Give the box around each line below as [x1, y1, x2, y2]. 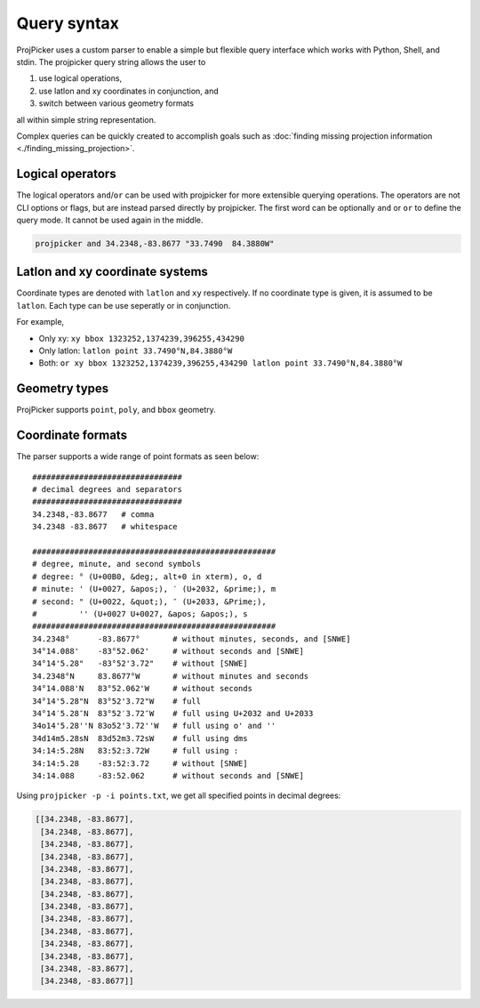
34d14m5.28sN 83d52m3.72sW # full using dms [32, 733, 248, 743]
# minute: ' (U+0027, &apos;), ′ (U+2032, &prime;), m [32, 584, 276, 594]
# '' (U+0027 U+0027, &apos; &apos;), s [32, 609, 248, 618]
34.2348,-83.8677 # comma [32, 509, 155, 520]
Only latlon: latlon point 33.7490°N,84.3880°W [38, 345, 233, 356]
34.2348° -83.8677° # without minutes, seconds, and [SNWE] [32, 633, 351, 644]
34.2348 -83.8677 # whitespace [32, 521, 178, 532]
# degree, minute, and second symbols [32, 559, 202, 569]
